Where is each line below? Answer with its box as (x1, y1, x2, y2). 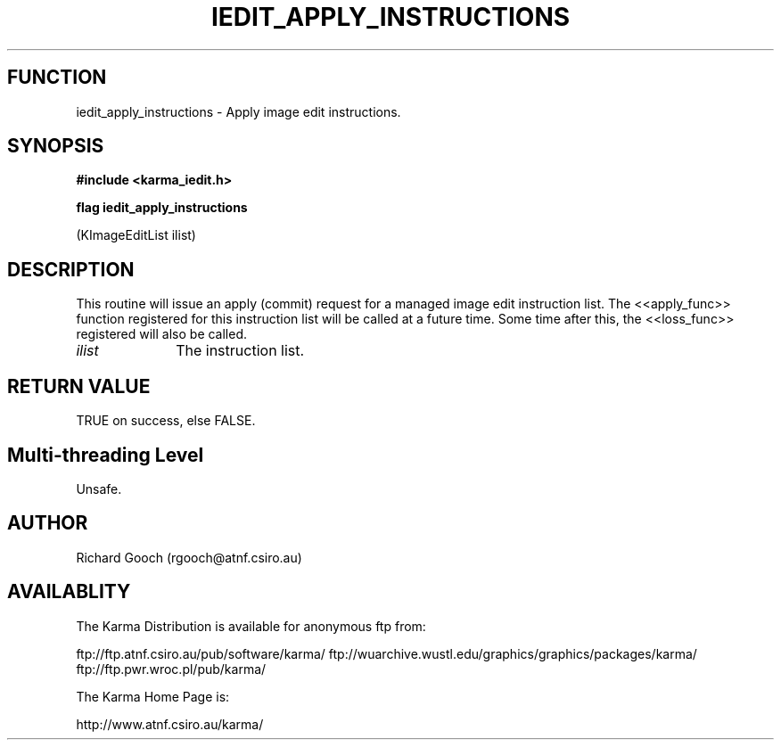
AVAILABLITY (7, 580, 131, 603)
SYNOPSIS (7, 135, 104, 158)
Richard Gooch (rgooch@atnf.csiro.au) (76, 549, 302, 565)
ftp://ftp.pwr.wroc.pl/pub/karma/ (76, 661, 267, 677)
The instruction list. (176, 341, 305, 360)
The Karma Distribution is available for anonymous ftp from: (76, 618, 426, 634)
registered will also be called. (76, 326, 248, 342)
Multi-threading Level (7, 443, 204, 466)
